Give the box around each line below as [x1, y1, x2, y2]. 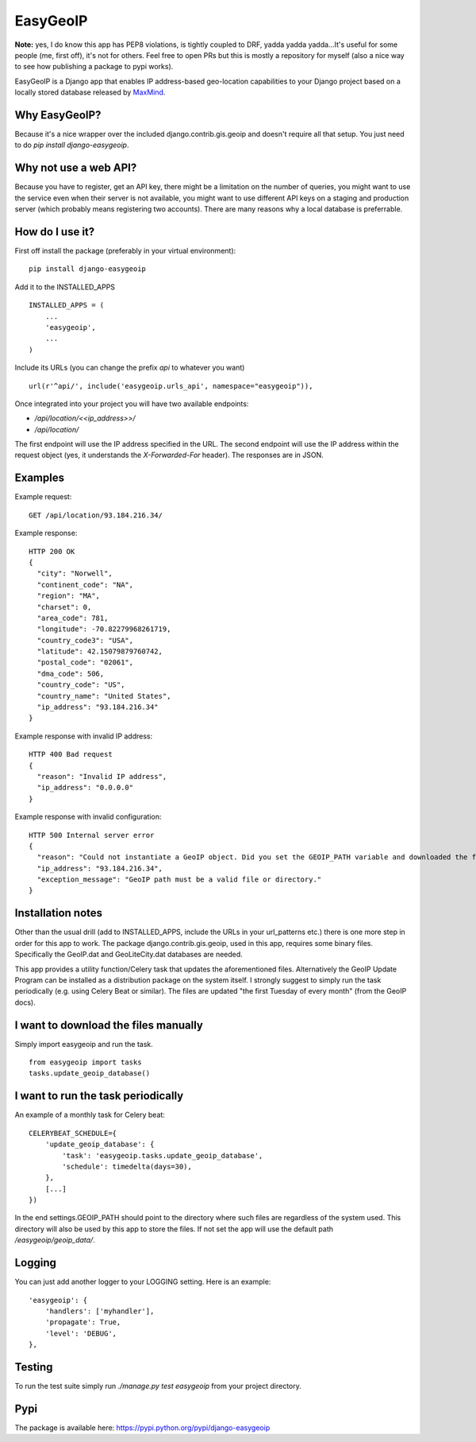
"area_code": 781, [36, 613, 109, 622]
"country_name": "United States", [36, 692, 171, 700]
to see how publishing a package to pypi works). [14, 62, 174, 72]
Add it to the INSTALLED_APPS [14, 282, 115, 292]
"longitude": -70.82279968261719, [36, 625, 171, 634]
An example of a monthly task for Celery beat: [14, 1110, 166, 1120]
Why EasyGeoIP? [14, 108, 102, 122]
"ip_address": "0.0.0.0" [36, 783, 134, 793]
